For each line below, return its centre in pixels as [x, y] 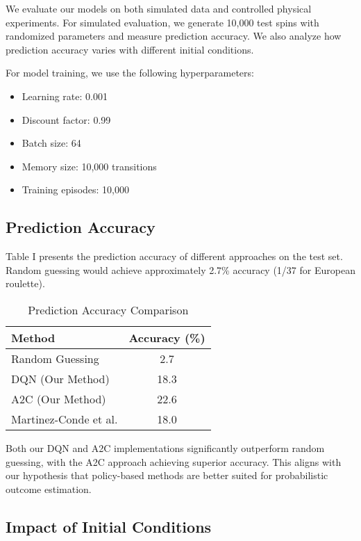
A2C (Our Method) [59, 398]
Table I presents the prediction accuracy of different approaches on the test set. [174, 256]
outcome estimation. [49, 488]
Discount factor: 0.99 [66, 119]
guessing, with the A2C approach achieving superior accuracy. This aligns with [174, 461]
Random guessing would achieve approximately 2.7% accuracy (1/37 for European [180, 269]
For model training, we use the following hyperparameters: [130, 73]
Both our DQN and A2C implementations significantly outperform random [165, 447]
